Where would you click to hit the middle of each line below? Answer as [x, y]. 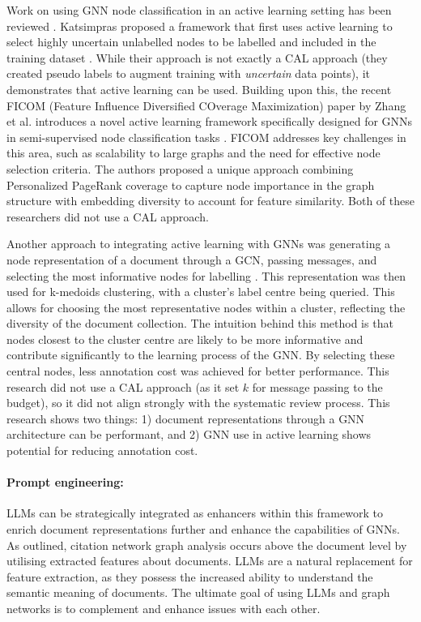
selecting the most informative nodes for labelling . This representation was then [206, 275]
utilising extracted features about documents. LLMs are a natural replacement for [210, 561]
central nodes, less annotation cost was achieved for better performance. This [198, 371]
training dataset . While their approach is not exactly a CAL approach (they [197, 57]
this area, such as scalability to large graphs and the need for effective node [193, 153]
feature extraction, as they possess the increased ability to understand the [190, 576]
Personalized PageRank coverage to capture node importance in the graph [191, 184]
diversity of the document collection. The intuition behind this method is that [200, 323]
